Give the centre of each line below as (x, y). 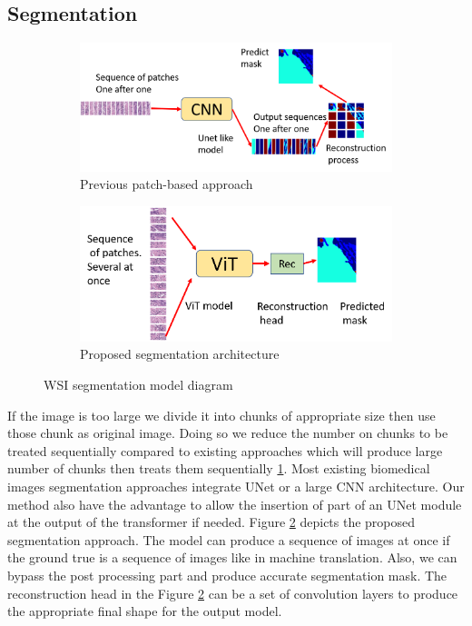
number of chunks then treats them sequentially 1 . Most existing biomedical (219, 468)
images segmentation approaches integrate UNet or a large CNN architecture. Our (236, 486)
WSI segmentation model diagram (138, 384)
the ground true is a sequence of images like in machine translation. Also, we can (232, 557)
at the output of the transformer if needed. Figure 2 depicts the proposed (211, 522)
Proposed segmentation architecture (180, 354)
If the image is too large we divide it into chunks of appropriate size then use (221, 415)
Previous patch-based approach (167, 184)
